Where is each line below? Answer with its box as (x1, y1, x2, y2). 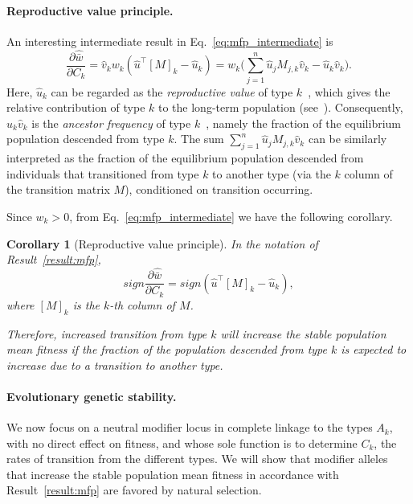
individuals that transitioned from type (6, 165, 199, 182)
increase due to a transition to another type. (6, 356, 223, 373)
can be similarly (308, 130, 387, 147)
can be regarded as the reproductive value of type (51, 83, 293, 100)
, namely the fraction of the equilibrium (206, 114, 401, 131)
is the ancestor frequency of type (31, 114, 191, 131)
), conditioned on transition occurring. (125, 181, 313, 198)
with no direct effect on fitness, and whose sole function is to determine (6, 434, 358, 451)
